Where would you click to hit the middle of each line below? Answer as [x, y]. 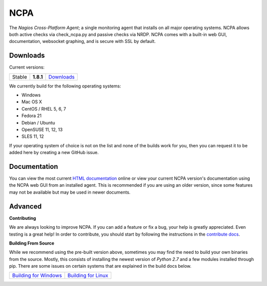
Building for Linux [88, 276]
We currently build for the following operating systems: [65, 86]
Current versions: [27, 67]
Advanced [25, 206]
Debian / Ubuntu [38, 123]
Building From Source [32, 243]
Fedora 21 [32, 116]
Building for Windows [37, 276]
